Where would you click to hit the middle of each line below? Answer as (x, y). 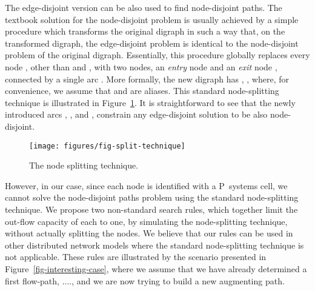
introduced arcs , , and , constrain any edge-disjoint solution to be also (136, 114)
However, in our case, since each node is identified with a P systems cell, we (146, 185)
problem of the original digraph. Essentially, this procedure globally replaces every (157, 55)
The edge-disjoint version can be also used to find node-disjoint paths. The (144, 7)
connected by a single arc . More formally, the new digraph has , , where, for (147, 79)
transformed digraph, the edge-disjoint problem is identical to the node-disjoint (152, 43)
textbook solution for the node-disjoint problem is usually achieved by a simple (152, 19)
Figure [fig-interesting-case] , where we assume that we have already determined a (156, 268)
